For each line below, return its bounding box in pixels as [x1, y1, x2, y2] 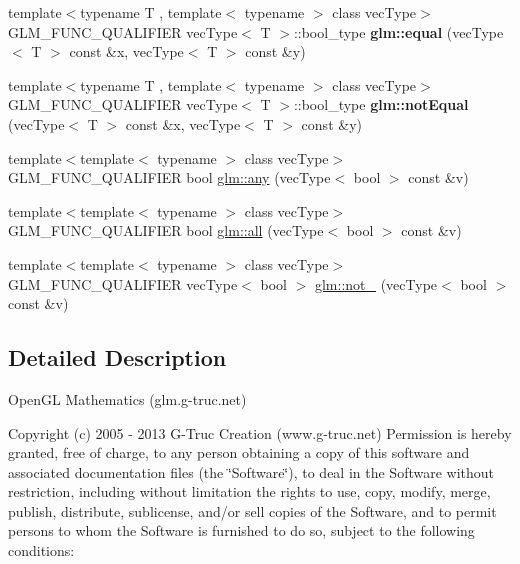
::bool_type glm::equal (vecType [293, 21, 504, 42]
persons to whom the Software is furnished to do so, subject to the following [8, 520, 475, 541]
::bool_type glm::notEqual [293, 94, 469, 115]
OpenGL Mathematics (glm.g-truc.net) [8, 388, 247, 409]
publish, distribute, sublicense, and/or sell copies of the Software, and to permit [8, 500, 497, 521]
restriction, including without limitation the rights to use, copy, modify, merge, [8, 481, 491, 502]
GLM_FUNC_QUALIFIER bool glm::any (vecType [8, 167, 331, 188]
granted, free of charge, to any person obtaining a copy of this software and [8, 442, 470, 463]
